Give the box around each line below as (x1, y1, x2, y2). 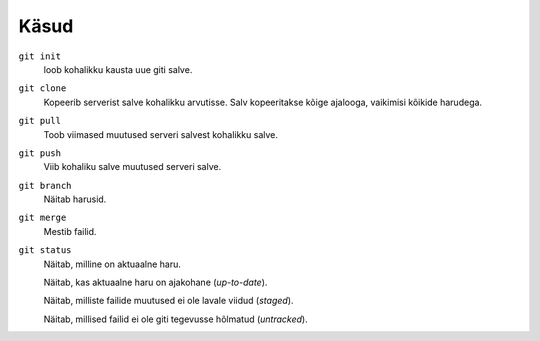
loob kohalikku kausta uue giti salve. (43, 63, 193, 75)
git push (18, 147, 62, 159)
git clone (18, 83, 67, 94)
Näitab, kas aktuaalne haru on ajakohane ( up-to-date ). (43, 276, 268, 289)
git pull (18, 115, 62, 127)
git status (18, 245, 72, 256)
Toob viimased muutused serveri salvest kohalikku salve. (43, 128, 279, 140)
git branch (18, 180, 72, 191)
